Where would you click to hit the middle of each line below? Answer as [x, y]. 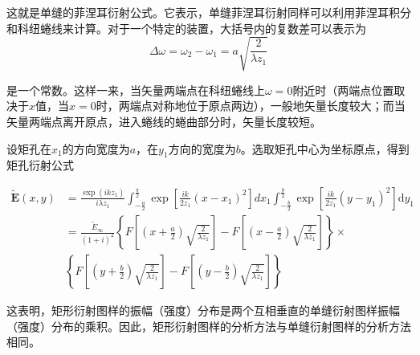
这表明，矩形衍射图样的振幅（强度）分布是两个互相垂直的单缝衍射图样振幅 [203, 310]
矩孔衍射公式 [40, 165]
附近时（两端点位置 [343, 90]
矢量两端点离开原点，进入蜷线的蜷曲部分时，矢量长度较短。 [164, 121]
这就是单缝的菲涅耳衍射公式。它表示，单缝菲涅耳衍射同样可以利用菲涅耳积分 [209, 12]
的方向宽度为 [96, 148]
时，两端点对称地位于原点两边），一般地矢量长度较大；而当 [251, 106]
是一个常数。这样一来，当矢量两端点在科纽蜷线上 [136, 90]
